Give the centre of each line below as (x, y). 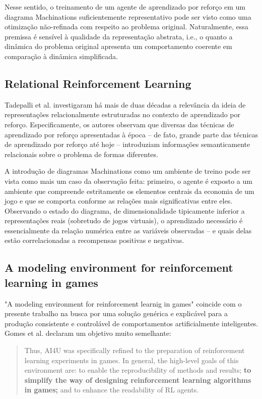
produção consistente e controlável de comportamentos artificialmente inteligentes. (132, 323)
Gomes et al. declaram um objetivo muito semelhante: (88, 333)
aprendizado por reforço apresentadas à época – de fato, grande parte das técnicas (132, 134)
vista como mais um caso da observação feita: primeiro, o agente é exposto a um (128, 181)
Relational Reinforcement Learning (98, 83)
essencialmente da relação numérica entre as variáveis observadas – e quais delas (128, 230)
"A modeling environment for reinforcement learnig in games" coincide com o (123, 303)
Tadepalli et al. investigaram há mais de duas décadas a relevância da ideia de (125, 104)
